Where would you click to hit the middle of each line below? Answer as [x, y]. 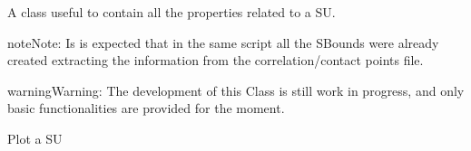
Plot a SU [35, 138]
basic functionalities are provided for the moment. [146, 108]
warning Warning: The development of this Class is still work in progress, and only [236, 90]
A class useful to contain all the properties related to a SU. [172, 12]
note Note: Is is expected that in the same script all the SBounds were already [223, 42]
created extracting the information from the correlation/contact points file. [216, 60]
